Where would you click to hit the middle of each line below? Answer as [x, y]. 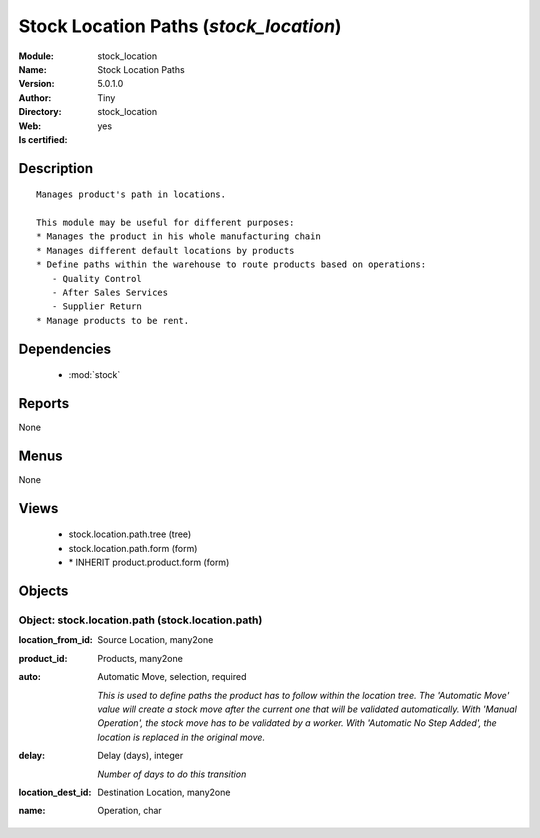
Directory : [40, 112]
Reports [44, 403]
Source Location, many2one [155, 640]
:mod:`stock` [94, 375]
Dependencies [65, 348]
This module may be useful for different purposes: [165, 223]
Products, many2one [140, 658]
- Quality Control [96, 278]
